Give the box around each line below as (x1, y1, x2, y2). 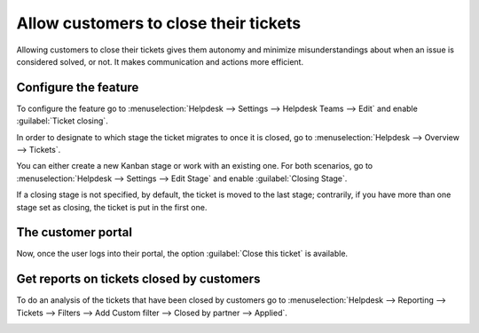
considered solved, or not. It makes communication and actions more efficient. (16, 56, 304, 67)
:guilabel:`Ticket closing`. (16, 115, 108, 126)
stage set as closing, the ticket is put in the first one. (16, 202, 208, 212)
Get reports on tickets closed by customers (16, 272, 261, 287)
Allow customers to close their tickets (16, 13, 302, 33)
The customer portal (16, 225, 133, 240)
